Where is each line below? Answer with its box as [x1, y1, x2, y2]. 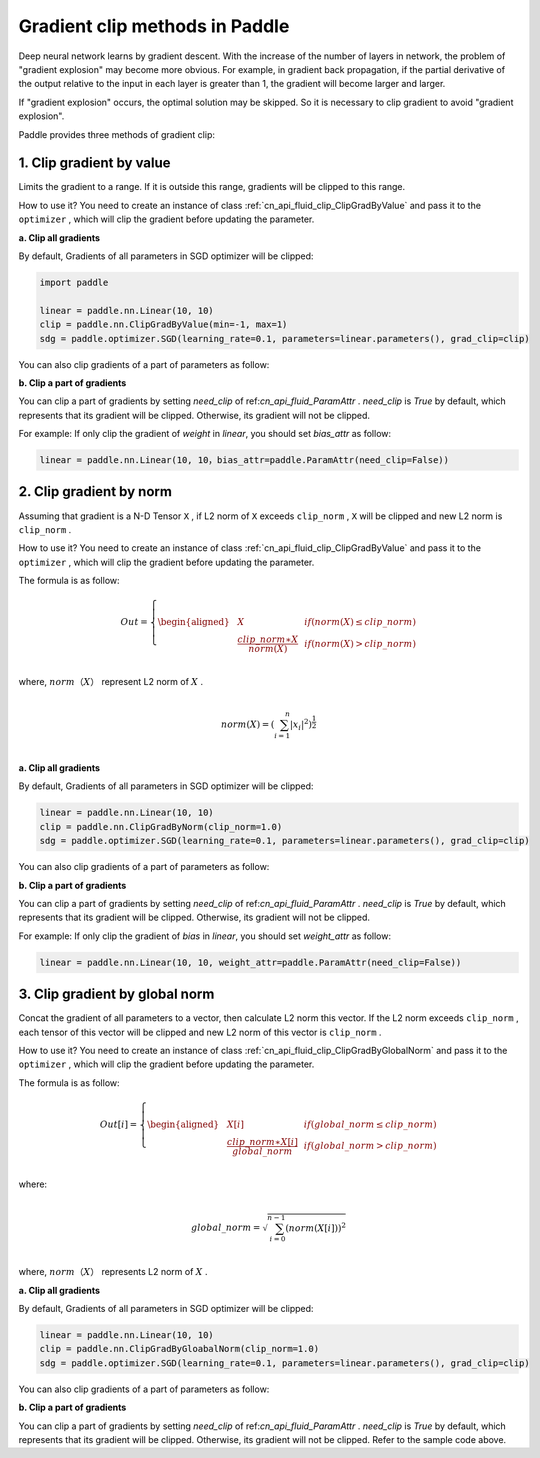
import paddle [39, 276, 109, 288]
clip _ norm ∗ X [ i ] [226, 1136, 299, 1147]
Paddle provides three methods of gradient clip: [18, 128, 215, 140]
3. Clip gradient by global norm [18, 986, 215, 1003]
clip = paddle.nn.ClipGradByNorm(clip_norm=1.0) [39, 821, 283, 832]
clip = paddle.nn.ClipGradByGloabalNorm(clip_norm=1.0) [39, 1343, 320, 1355]
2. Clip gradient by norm [18, 483, 172, 500]
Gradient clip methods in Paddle [18, 15, 290, 37]
